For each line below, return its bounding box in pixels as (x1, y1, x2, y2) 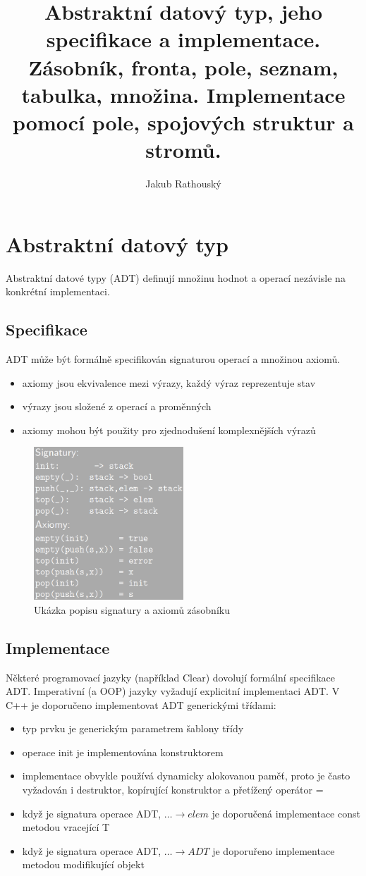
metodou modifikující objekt (22, 857, 145, 872)
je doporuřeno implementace (212, 843, 335, 858)
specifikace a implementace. (46, 25, 321, 54)
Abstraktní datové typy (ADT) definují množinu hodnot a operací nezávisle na (6, 270, 346, 285)
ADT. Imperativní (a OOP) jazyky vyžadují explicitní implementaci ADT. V (6, 684, 340, 698)
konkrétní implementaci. (6, 284, 110, 299)
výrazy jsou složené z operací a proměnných (22, 399, 212, 414)
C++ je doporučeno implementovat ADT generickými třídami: (6, 697, 276, 712)
